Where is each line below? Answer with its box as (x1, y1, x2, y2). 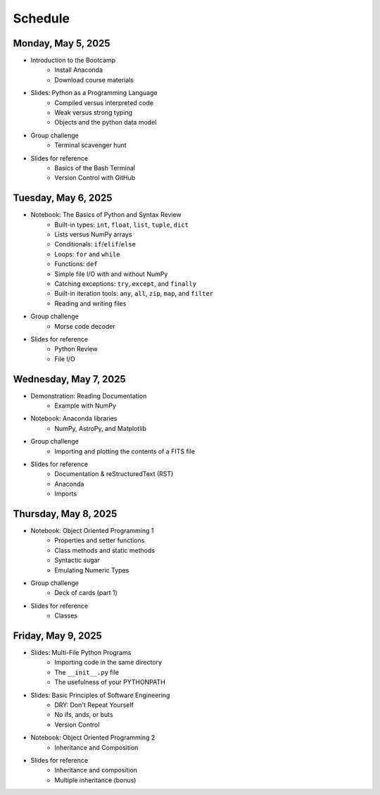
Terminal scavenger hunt (54, 141, 127, 149)
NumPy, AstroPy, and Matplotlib (54, 424, 147, 432)
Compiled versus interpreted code (54, 99, 154, 107)
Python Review (54, 345, 98, 353)
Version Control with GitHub (54, 173, 136, 182)
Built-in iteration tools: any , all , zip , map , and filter (54, 289, 214, 298)
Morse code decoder (54, 322, 115, 330)
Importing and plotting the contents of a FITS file (54, 447, 196, 456)
